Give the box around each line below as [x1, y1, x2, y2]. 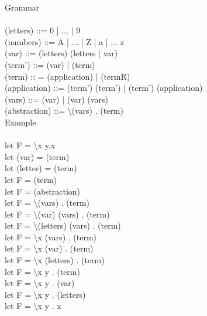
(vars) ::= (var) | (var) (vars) [5, 93, 108, 105]
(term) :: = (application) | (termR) [5, 70, 130, 82]
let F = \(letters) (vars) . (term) [5, 219, 121, 232]
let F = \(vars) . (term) [5, 196, 89, 209]
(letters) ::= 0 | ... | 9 [5, 24, 81, 36]
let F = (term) [5, 173, 57, 185]
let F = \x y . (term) [5, 265, 80, 277]
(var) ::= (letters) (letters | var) [5, 47, 118, 59]
